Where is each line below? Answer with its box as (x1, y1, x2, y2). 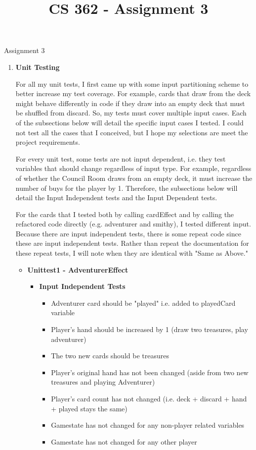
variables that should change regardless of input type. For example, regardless (15, 163, 252, 173)
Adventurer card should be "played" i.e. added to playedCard (51, 297, 236, 308)
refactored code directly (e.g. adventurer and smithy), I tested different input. (15, 219, 251, 229)
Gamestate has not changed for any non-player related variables (51, 420, 245, 430)
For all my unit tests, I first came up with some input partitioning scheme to (15, 78, 249, 89)
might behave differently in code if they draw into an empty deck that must (15, 98, 245, 108)
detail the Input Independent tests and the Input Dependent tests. (15, 192, 217, 203)
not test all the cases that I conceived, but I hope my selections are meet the (15, 127, 248, 137)
